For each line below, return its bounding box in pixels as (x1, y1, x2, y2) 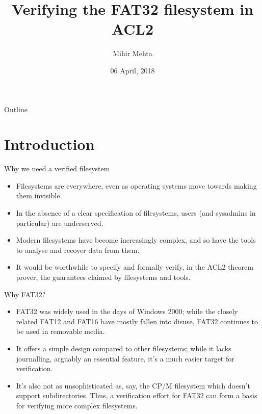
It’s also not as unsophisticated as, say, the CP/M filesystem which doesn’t (16, 380, 250, 391)
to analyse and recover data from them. (16, 244, 140, 255)
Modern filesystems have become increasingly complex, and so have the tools (16, 235, 256, 245)
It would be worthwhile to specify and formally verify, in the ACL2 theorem (16, 262, 253, 272)
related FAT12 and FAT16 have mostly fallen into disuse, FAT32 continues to (16, 316, 258, 326)
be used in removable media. (16, 326, 105, 337)
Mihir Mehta (113, 48, 152, 59)
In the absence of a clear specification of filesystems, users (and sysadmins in (16, 208, 256, 218)
